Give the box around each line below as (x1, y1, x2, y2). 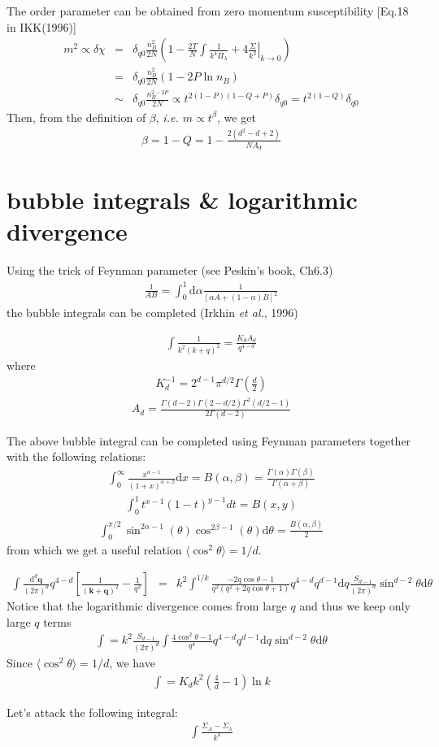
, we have (109, 654, 155, 671)
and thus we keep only (299, 597, 411, 615)
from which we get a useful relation (7, 541, 182, 558)
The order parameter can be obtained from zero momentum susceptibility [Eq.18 (7, 2, 409, 19)
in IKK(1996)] (7, 18, 76, 35)
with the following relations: (7, 448, 146, 465)
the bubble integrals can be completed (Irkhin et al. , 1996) (7, 304, 298, 321)
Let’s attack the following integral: (7, 703, 178, 720)
